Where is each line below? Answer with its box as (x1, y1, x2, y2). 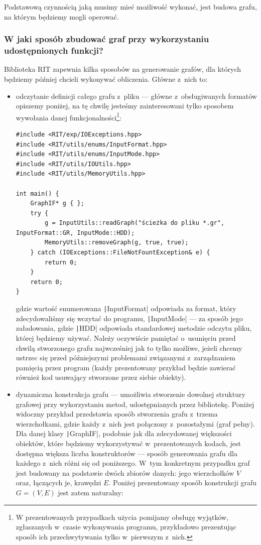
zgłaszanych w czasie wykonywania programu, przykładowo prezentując (16, 521, 236, 532)
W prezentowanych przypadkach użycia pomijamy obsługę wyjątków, (16, 511, 229, 522)
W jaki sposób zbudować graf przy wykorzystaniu (4, 33, 209, 45)
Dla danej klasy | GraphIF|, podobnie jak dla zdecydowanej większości (16, 428, 232, 439)
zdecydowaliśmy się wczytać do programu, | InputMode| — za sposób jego (16, 313, 243, 323)
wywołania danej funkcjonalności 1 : (16, 110, 121, 122)
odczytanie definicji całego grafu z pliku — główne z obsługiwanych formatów (16, 90, 257, 101)
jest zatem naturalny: (58, 487, 123, 497)
